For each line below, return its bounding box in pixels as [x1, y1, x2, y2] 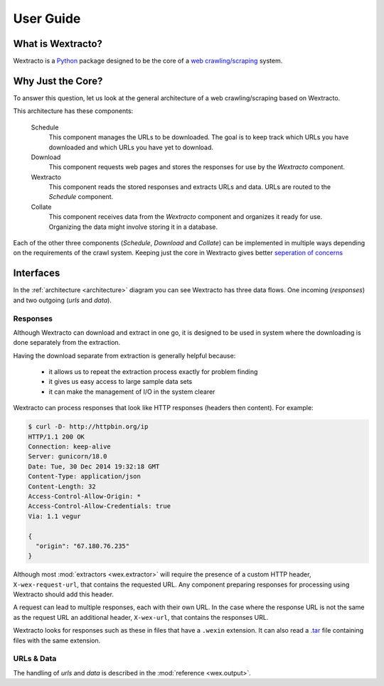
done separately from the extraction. [13, 338, 121, 347]
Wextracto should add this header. [13, 590, 114, 599]
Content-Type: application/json [28, 473, 142, 481]
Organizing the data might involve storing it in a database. [48, 223, 218, 231]
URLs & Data [13, 654, 57, 664]
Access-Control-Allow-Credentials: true [28, 502, 171, 510]
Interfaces [13, 267, 60, 279]
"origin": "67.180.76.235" [36, 542, 130, 550]
